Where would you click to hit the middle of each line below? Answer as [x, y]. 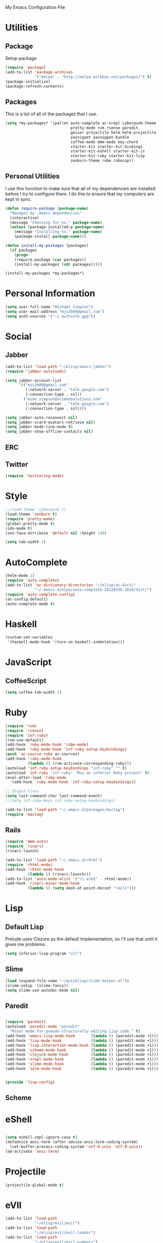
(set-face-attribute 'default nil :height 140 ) [56, 533]
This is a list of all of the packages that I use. [51, 114]
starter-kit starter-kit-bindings [106, 147]
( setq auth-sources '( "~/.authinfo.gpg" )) [50, 316]
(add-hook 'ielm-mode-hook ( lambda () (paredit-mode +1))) [82, 1069]
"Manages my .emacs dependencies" [46, 213]
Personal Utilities [32, 176]
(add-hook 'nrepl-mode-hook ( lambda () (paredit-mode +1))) [82, 1059]
